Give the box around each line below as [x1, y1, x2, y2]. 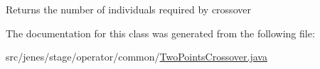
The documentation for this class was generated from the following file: [6, 25, 315, 40]
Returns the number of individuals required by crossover [6, 2, 251, 16]
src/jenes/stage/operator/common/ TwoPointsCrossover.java [6, 49, 267, 64]
